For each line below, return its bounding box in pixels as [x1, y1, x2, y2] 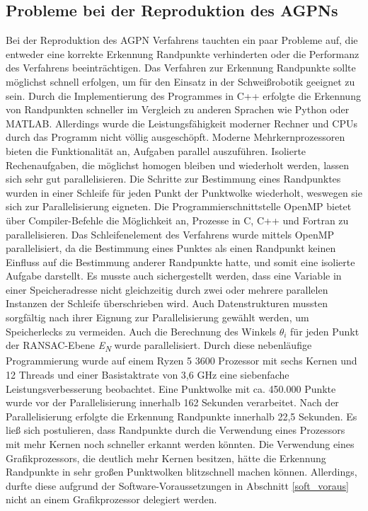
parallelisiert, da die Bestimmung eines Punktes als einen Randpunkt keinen [6, 241, 336, 255]
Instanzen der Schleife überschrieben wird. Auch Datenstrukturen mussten [6, 296, 328, 311]
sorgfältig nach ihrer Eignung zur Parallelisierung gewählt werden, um [6, 310, 309, 325]
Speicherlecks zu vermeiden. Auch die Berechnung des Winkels [6, 323, 277, 338]
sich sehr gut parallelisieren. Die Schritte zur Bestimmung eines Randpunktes [6, 171, 341, 186]
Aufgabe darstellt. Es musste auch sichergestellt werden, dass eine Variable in [6, 268, 342, 283]
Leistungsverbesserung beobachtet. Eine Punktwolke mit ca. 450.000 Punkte [6, 381, 336, 396]
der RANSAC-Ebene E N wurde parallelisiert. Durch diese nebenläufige [6, 338, 312, 355]
